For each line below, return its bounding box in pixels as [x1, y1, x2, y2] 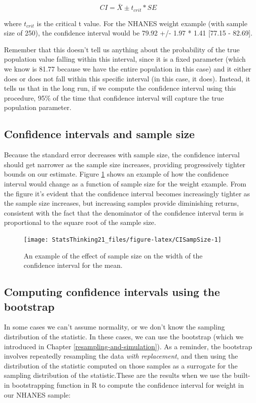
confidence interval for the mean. [24, 260, 123, 270]
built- [233, 370, 251, 380]
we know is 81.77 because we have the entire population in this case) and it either [4, 64, 252, 74]
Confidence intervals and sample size [4, 126, 195, 142]
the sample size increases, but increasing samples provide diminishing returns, [4, 198, 239, 208]
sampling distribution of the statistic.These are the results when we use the [4, 370, 232, 380]
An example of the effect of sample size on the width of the [24, 250, 203, 260]
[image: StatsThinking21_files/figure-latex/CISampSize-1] [24, 236, 221, 243]
